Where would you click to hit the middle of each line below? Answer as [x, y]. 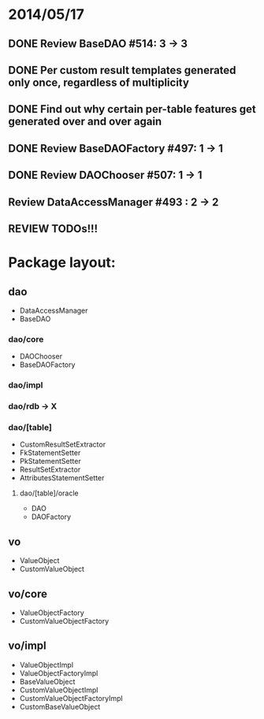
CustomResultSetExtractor [63, 445]
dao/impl [26, 385]
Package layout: [62, 263]
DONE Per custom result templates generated [122, 70]
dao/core [26, 339]
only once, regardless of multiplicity [99, 82]
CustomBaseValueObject [60, 706]
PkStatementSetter [50, 461]
